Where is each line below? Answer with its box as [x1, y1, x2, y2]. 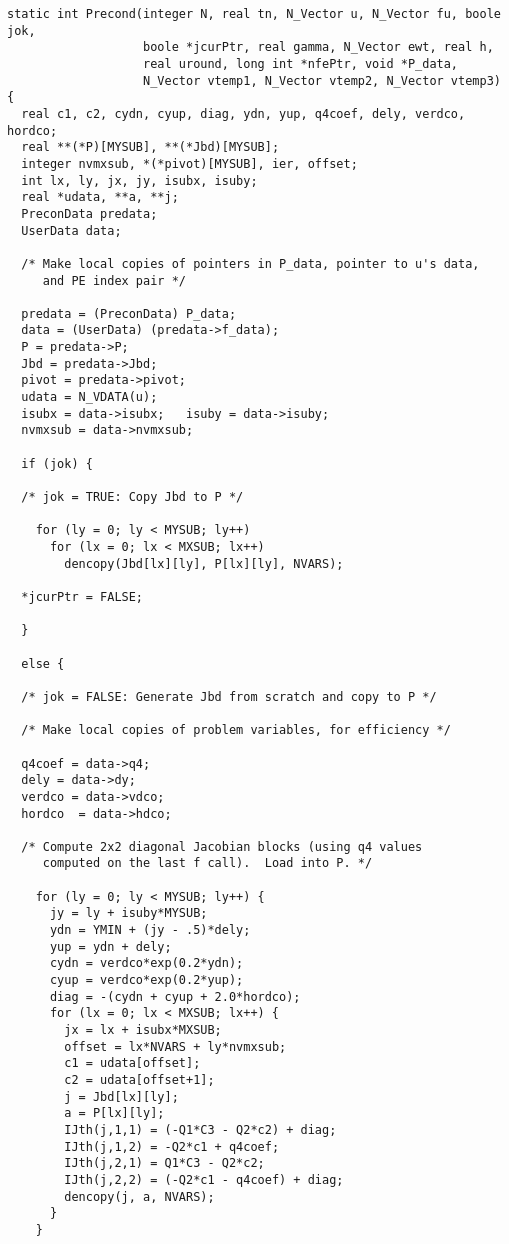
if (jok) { [21, 456, 93, 471]
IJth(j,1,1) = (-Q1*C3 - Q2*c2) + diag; [64, 1122, 337, 1137]
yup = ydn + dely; [49, 939, 172, 954]
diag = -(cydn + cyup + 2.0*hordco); [49, 989, 301, 1004]
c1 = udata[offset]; [64, 1056, 201, 1071]
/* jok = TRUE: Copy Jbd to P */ [21, 490, 244, 505]
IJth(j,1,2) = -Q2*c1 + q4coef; [64, 1139, 280, 1154]
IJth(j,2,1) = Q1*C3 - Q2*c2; [64, 1156, 265, 1171]
